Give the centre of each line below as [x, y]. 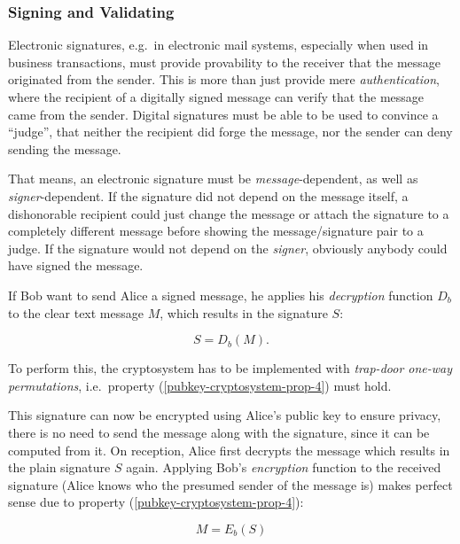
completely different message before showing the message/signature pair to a [216, 231]
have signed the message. [76, 265]
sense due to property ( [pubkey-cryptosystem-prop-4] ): [156, 502]
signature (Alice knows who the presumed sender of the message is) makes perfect [230, 484]
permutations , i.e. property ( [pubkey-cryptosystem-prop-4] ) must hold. [200, 385]
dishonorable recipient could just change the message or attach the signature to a [229, 213]
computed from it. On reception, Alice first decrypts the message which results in [229, 450]
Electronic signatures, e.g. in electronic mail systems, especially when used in [218, 45]
